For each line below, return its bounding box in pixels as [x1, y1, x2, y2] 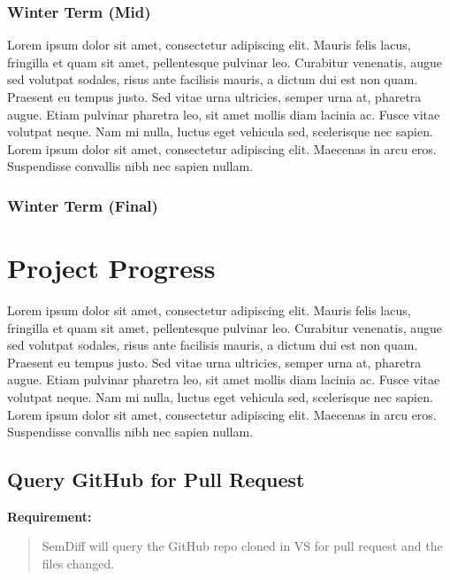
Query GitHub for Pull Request [7, 466, 305, 493]
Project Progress [7, 250, 216, 285]
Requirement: [7, 507, 92, 525]
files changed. [42, 554, 115, 573]
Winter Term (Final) [7, 194, 158, 216]
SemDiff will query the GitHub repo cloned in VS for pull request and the [42, 537, 443, 555]
